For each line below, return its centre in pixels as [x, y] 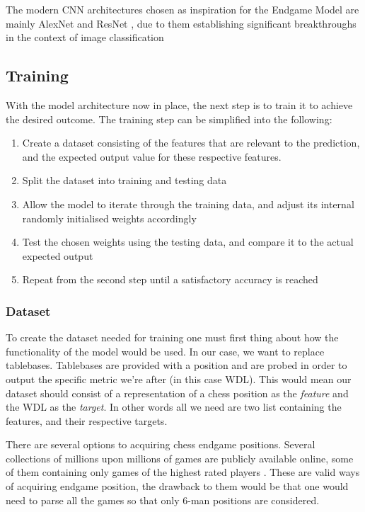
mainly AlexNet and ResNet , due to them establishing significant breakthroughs [181, 23]
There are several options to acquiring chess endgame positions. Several [161, 444]
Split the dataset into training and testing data [124, 180]
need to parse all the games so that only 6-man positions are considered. [163, 500]
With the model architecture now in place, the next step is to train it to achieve [179, 104]
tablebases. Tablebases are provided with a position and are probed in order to [176, 365]
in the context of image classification [85, 37]
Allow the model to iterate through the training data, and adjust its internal [188, 204]
